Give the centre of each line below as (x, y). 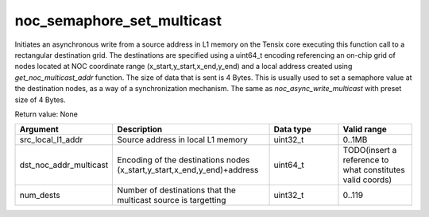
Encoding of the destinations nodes (184, 160)
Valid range (365, 129)
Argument (39, 129)
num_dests (40, 196)
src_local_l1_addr (51, 140)
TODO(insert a (370, 150)
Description (140, 129)
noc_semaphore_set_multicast (118, 21)
